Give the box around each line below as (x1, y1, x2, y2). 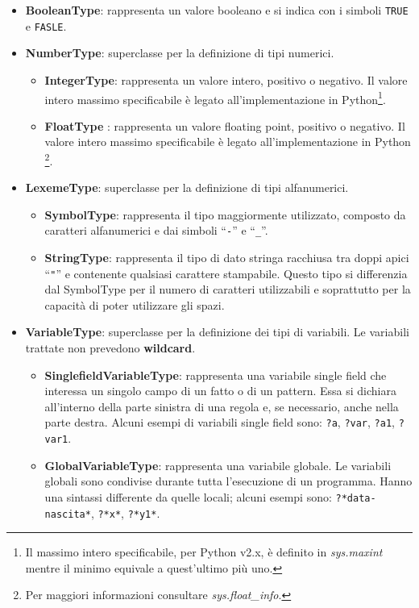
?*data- (335, 492, 376, 504)
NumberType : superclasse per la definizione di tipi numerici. (25, 44, 334, 61)
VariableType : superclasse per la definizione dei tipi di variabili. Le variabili (25, 323, 409, 340)
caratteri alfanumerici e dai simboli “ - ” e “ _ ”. (44, 222, 268, 239)
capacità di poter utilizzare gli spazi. (44, 296, 225, 313)
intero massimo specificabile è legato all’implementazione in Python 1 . (44, 88, 386, 107)
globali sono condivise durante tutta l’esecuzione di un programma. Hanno (44, 473, 413, 489)
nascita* (44, 508, 91, 520)
